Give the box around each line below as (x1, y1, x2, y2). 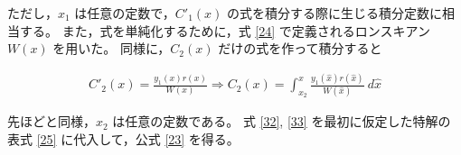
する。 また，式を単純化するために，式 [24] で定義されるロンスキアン (19, 21, 430, 40)
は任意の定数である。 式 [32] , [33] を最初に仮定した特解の (112, 112, 451, 131)
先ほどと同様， (7, 112, 96, 131)
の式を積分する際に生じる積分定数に (227, 4, 443, 22)
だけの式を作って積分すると (218, 39, 382, 58)
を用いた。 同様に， (52, 39, 171, 58)
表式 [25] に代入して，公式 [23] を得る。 (7, 130, 240, 149)
